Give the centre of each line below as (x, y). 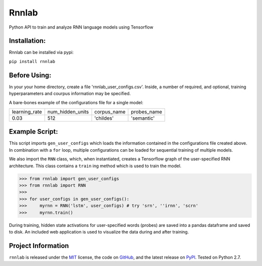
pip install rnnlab (32, 61)
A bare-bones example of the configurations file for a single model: (76, 102)
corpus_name (110, 111)
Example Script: (33, 132)
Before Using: (30, 75)
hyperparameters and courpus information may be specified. (70, 94)
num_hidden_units (68, 111)
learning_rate (27, 111)
